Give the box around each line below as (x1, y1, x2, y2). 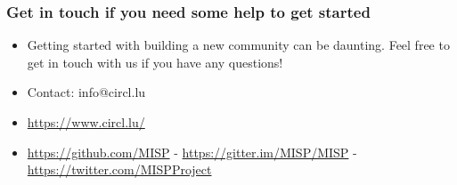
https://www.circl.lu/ (27, 113, 145, 131)
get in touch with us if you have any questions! (27, 52, 283, 71)
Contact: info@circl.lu (27, 83, 146, 101)
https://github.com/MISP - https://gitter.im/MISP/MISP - (27, 142, 357, 161)
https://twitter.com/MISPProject (27, 160, 212, 179)
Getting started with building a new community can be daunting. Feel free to (27, 36, 450, 54)
